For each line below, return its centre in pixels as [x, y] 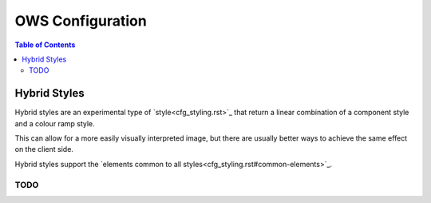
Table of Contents [45, 45]
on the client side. [44, 149]
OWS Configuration [81, 21]
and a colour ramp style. [55, 123]
